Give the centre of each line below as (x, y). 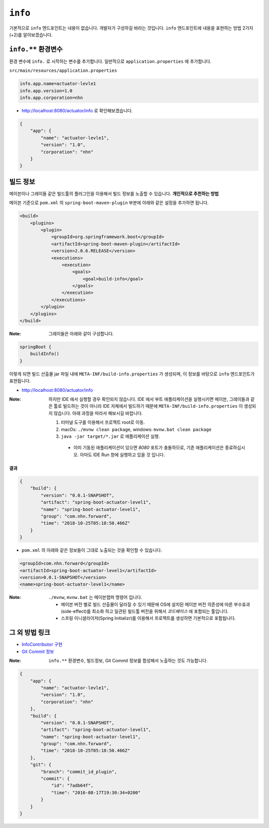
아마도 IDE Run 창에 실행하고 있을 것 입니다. (123, 455)
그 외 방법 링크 (30, 633)
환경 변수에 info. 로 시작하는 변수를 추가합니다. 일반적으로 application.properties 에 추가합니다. (110, 61)
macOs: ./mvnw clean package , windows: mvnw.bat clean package (136, 429)
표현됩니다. (20, 381)
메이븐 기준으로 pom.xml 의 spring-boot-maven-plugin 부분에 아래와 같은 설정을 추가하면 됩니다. (109, 203)
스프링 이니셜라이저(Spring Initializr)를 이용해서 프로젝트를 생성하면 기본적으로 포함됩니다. (148, 618)
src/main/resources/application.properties (63, 71)
